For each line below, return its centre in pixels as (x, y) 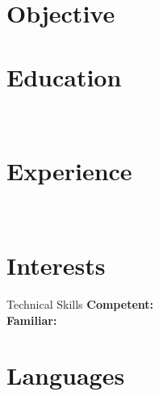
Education (64, 76)
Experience (69, 171)
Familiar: (32, 320)
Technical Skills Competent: (80, 303)
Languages (66, 375)
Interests (56, 265)
